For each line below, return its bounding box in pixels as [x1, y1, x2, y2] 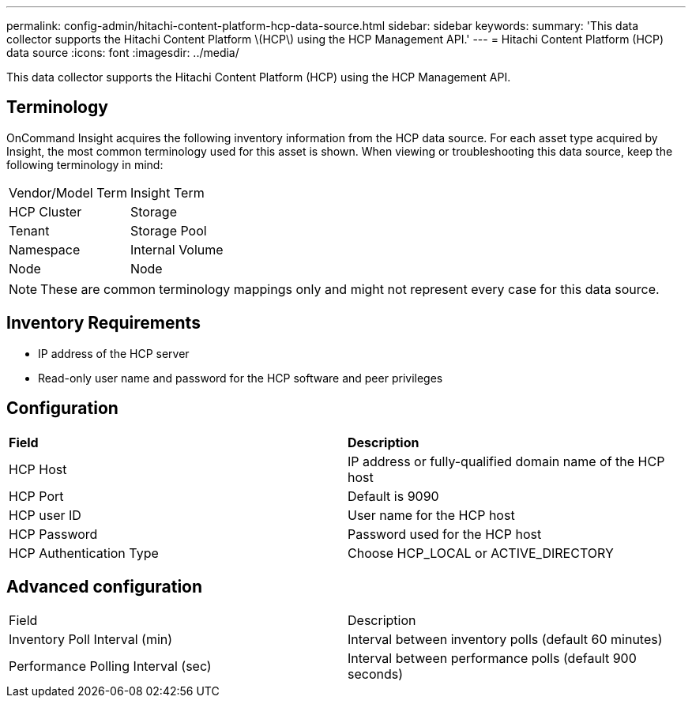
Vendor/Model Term [9, 184, 127, 201]
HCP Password [9, 525, 98, 542]
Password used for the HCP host [348, 525, 542, 542]
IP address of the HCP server [38, 346, 190, 360]
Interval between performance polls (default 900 [348, 650, 637, 667]
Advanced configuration [6, 576, 203, 597]
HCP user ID [9, 506, 81, 523]
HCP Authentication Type [9, 544, 159, 561]
